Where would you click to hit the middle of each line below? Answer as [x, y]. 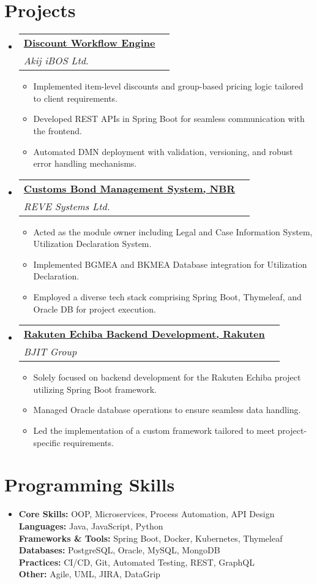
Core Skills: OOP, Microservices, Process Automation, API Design [147, 514]
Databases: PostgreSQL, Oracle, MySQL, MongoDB [119, 550]
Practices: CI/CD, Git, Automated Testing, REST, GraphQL [136, 562]
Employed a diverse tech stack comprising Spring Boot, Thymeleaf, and [167, 297]
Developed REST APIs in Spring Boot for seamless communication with [169, 119]
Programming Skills [90, 484]
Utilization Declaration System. [92, 244]
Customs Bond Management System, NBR [129, 188]
